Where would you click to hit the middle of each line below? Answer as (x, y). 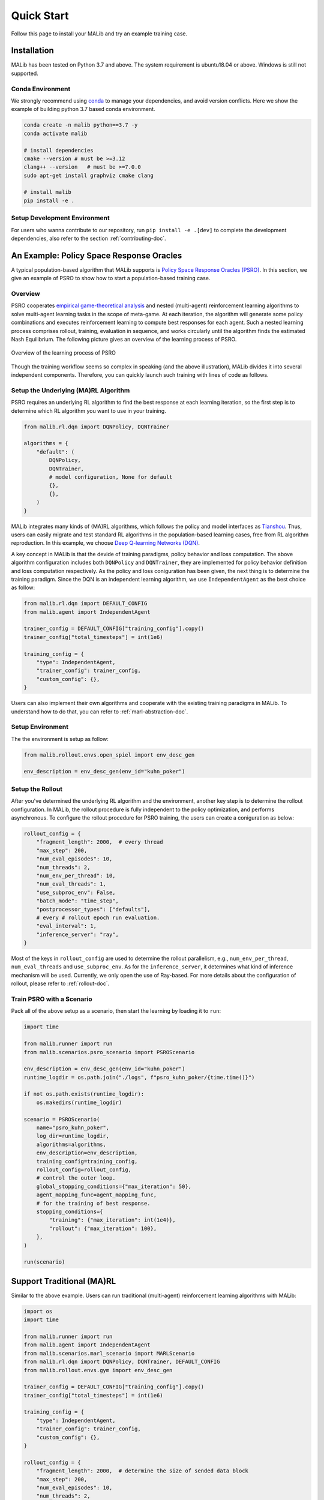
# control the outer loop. (76, 1178)
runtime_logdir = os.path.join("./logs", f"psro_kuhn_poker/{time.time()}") (139, 1077)
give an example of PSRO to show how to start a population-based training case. (111, 278)
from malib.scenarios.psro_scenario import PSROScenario (109, 1052)
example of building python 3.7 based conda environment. (83, 109)
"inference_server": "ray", (78, 934)
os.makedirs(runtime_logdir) (79, 1102)
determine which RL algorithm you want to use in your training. (88, 410)
